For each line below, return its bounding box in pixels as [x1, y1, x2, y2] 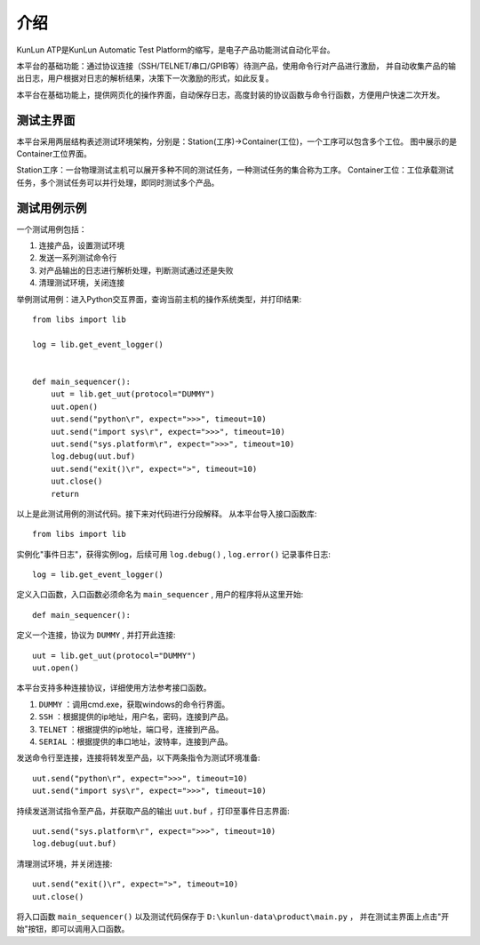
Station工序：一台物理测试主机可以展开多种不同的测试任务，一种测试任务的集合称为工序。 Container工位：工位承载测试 [16, 164, 454, 175]
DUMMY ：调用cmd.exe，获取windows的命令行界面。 [38, 699, 230, 709]
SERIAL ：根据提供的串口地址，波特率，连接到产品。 [38, 736, 233, 747]
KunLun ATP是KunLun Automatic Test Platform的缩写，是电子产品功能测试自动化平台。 [16, 44, 335, 55]
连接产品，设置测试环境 [38, 240, 124, 251]
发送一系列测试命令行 [38, 252, 117, 263]
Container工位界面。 [16, 148, 92, 159]
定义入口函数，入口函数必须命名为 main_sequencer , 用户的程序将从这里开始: [16, 589, 304, 600]
